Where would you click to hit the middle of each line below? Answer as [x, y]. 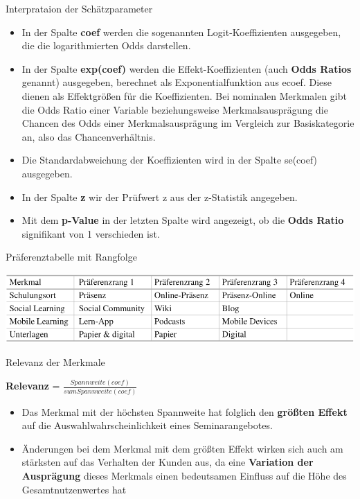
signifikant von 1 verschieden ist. [91, 233]
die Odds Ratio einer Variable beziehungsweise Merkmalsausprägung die [175, 109]
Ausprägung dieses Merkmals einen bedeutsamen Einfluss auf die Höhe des [184, 476]
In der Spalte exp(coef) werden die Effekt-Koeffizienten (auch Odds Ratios [187, 68]
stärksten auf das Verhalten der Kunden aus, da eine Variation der [168, 462]
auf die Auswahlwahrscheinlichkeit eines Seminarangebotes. [147, 425]
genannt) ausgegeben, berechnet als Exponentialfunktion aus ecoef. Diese [177, 82]
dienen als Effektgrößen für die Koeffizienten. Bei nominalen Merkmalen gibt [184, 95]
